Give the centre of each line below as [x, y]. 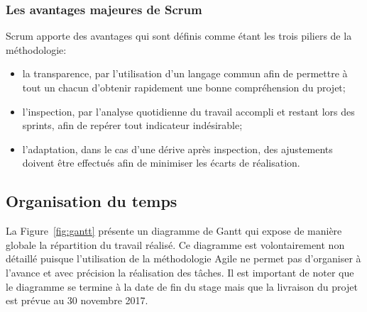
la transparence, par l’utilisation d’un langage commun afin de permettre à [185, 73]
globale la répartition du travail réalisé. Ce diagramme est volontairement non [175, 244]
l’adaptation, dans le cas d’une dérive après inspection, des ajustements [177, 149]
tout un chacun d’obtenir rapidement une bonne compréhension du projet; [184, 87]
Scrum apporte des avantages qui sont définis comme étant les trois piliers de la [179, 36]
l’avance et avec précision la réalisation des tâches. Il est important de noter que [180, 272]
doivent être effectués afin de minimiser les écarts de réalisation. [161, 163]
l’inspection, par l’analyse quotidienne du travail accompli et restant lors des [188, 111]
